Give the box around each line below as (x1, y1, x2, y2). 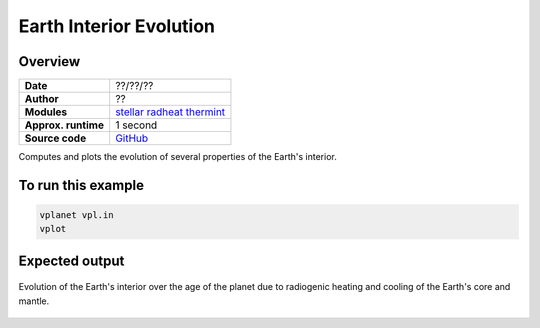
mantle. (18, 295, 50, 307)
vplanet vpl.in (39, 210, 114, 221)
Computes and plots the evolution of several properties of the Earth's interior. (18, 151, 337, 163)
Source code (24, 131, 87, 145)
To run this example (18, 176, 145, 194)
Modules (24, 105, 68, 119)
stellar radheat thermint (115, 105, 226, 119)
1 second (115, 118, 158, 132)
